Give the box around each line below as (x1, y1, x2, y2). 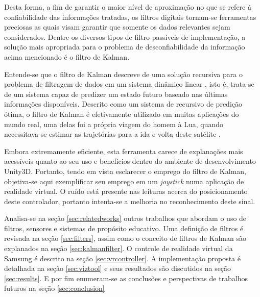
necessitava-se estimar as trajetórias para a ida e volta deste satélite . (4, 129, 221, 139)
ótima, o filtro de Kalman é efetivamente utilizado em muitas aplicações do (4, 108, 239, 119)
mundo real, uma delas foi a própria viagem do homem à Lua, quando (4, 118, 223, 129)
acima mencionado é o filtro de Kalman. (4, 51, 130, 62)
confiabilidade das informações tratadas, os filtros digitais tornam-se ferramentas (4, 11, 256, 22)
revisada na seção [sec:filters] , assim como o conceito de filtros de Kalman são (4, 233, 246, 243)
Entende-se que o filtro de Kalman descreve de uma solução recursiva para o (4, 68, 243, 79)
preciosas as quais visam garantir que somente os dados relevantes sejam (4, 21, 230, 32)
